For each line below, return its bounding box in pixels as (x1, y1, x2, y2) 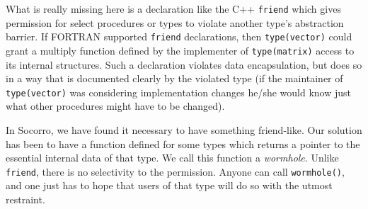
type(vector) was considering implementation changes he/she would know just (6, 84, 352, 99)
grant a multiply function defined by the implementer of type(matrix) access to (6, 43, 355, 57)
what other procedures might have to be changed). (6, 98, 225, 113)
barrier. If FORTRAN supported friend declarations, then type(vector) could (6, 29, 352, 44)
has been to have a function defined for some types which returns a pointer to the (6, 136, 360, 151)
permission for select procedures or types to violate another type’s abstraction (6, 15, 344, 30)
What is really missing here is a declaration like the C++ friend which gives (6, 1, 341, 16)
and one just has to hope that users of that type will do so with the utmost (6, 178, 333, 193)
